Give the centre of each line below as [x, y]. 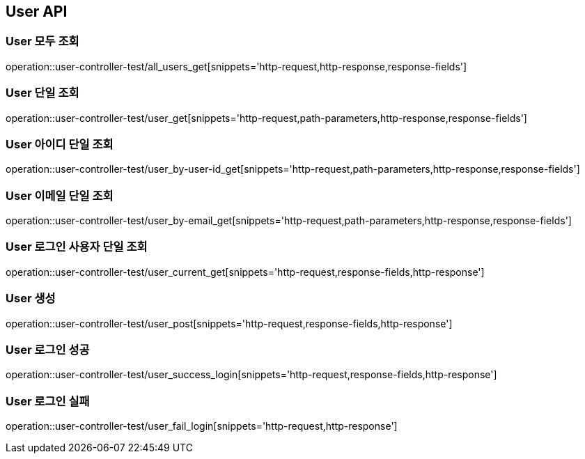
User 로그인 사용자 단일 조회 [77, 247]
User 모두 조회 [42, 41]
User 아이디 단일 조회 [60, 144]
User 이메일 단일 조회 [60, 195]
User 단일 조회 [42, 93]
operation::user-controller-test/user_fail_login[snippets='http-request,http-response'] [202, 426]
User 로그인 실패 [48, 401]
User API [37, 11]
